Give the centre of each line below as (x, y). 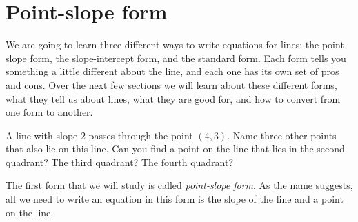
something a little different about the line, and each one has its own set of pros (172, 71)
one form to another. (49, 112)
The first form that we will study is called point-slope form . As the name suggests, (179, 185)
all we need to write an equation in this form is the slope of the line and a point (175, 199)
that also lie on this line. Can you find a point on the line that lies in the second (175, 149)
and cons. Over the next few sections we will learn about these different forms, (171, 84)
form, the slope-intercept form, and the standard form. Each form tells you (188, 58)
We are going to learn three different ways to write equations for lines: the (162, 44)
